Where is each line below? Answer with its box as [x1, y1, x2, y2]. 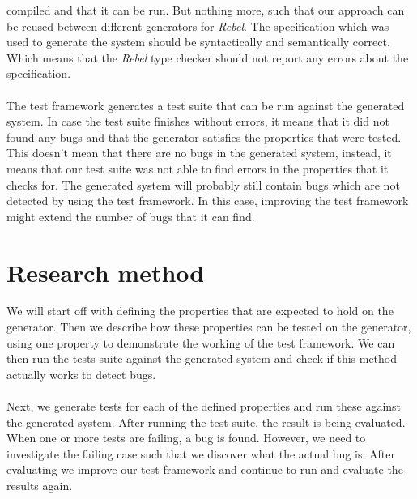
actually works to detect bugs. [6, 365, 156, 382]
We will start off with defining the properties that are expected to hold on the [6, 302, 394, 319]
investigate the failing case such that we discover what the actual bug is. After [6, 445, 395, 462]
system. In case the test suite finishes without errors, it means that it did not [6, 113, 389, 130]
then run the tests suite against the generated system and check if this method [6, 350, 398, 367]
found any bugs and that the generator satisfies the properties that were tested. [6, 128, 402, 145]
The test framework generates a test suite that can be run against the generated [6, 96, 405, 113]
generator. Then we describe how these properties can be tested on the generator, [6, 318, 411, 335]
